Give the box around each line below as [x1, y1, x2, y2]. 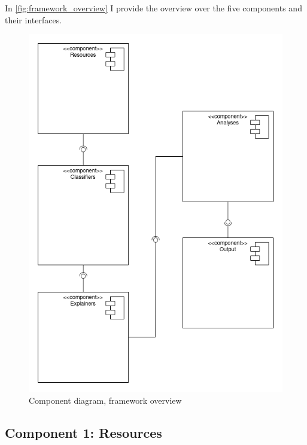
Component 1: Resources [5, 423, 162, 441]
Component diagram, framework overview [29, 394, 182, 406]
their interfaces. [5, 13, 62, 26]
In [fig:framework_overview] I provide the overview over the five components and [5, 2, 302, 14]
